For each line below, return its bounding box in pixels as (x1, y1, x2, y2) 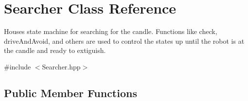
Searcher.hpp (42, 61, 81, 71)
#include (4, 61, 31, 71)
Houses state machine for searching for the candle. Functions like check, (4, 26, 217, 36)
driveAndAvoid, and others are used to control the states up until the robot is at (4, 35, 245, 46)
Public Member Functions (4, 85, 137, 100)
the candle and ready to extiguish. (4, 45, 106, 55)
